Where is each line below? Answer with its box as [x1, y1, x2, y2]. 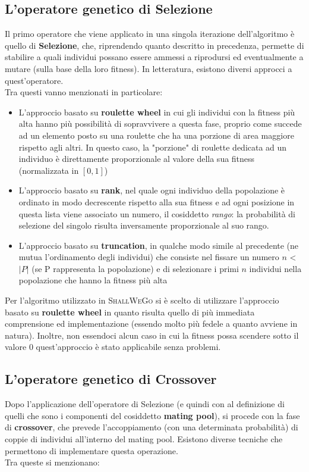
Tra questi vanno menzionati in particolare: [5, 86, 163, 98]
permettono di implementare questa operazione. [5, 444, 178, 457]
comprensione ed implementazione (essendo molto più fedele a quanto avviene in [5, 317, 298, 330]
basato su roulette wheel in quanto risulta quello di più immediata [5, 305, 255, 318]
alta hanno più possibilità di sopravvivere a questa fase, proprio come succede [18, 117, 302, 130]
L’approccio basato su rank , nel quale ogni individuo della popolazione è [18, 184, 285, 196]
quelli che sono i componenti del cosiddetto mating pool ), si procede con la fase [5, 409, 300, 421]
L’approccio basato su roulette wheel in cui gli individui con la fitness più [18, 105, 295, 118]
